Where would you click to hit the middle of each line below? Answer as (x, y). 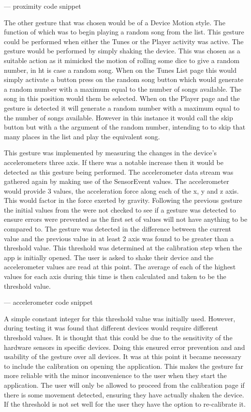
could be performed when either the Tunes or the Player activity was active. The (124, 41)
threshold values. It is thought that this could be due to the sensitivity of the (118, 337)
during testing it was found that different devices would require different (111, 328)
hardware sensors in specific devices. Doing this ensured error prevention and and (125, 347)
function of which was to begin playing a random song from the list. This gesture (124, 32)
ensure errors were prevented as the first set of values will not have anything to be (126, 219)
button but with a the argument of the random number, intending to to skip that (125, 127)
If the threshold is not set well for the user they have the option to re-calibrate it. (125, 404)
